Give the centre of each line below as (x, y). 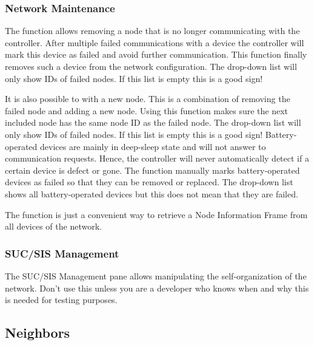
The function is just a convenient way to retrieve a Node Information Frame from (156, 214)
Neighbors (38, 333)
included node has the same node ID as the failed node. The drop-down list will (153, 122)
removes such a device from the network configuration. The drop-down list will (151, 66)
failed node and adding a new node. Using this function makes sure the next (147, 110)
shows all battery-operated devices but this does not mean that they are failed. (152, 193)
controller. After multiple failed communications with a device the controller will (155, 42)
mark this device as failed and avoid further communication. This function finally (156, 54)
